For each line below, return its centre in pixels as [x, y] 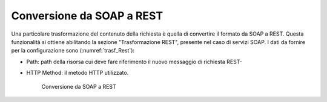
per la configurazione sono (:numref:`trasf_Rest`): [73, 51]
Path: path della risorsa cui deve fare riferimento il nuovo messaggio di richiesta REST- [134, 62]
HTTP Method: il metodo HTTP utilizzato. [78, 73]
